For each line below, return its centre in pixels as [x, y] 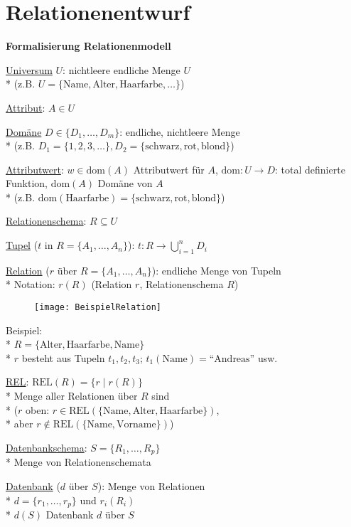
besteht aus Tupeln [63, 357]
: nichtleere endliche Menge [121, 69]
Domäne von [125, 183]
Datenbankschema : [47, 447]
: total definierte [310, 169]
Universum [29, 69]
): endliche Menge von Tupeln [216, 270]
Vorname [136, 425]
